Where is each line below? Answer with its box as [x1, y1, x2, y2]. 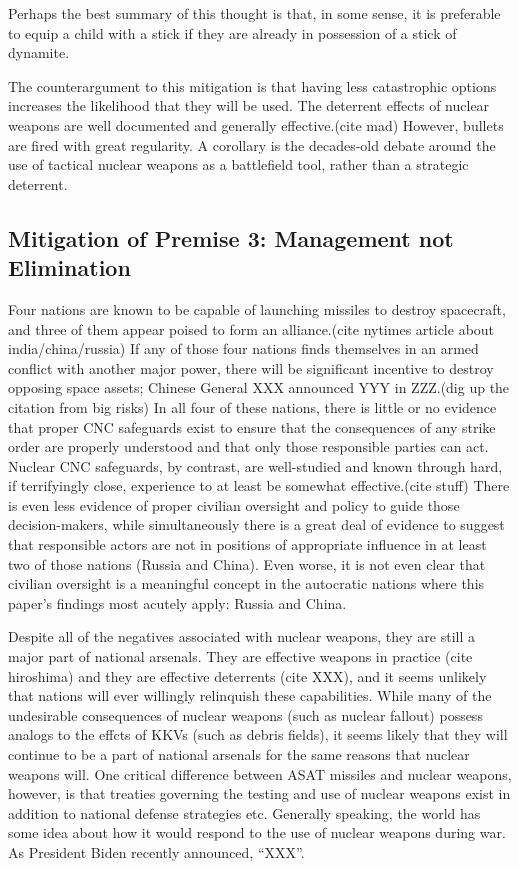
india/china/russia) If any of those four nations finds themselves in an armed [8, 338, 479, 359]
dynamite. [8, 42, 70, 63]
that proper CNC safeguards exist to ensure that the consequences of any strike [8, 416, 496, 437]
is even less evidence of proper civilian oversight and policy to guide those [8, 494, 460, 515]
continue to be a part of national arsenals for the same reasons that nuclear [8, 744, 470, 764]
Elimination [8, 252, 131, 283]
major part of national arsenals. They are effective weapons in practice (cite [8, 646, 473, 667]
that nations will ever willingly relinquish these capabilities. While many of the [8, 685, 492, 706]
